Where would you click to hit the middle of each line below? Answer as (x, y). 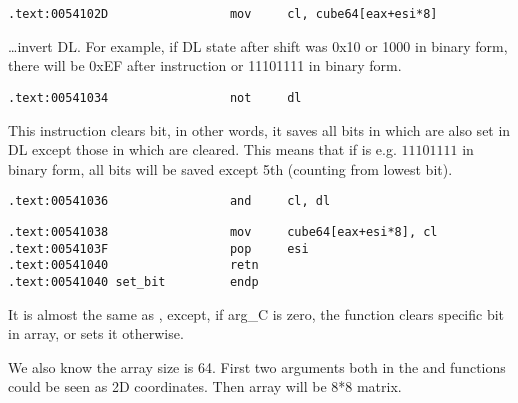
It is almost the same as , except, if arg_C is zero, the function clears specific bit (256, 313)
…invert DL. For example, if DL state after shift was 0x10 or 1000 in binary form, (258, 45)
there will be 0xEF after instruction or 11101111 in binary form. (205, 65)
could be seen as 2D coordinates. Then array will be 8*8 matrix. (205, 386)
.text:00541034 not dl (155, 97)
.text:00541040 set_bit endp (133, 281)
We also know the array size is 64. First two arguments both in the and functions (257, 366)
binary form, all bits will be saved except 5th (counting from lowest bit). (230, 168)
